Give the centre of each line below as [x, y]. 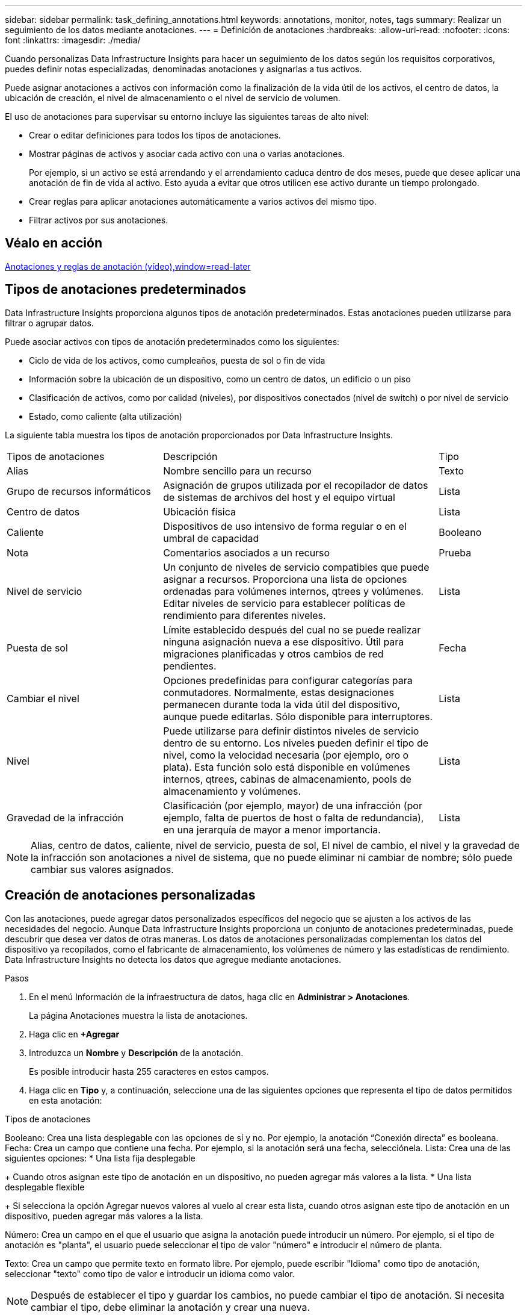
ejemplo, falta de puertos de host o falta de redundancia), [294, 817]
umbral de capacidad [211, 538]
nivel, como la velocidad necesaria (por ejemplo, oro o [286, 755]
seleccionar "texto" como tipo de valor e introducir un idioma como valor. [150, 1273]
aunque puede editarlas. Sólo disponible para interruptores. [298, 716]
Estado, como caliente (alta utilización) [106, 416]
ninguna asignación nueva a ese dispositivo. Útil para [284, 642]
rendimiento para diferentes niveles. [245, 615]
